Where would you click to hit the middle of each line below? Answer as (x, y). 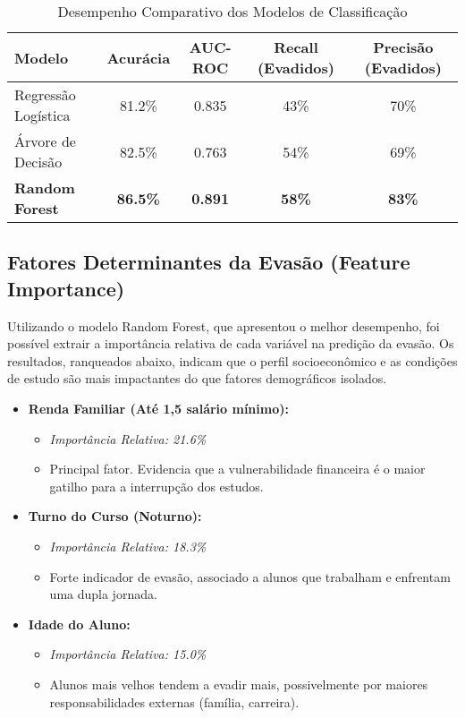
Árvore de (45, 141)
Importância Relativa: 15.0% (128, 654)
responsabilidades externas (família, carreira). (174, 701)
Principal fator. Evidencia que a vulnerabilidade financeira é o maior (237, 469)
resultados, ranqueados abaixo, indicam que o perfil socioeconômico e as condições (232, 360)
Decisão (38, 162)
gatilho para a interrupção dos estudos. (156, 486)
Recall (296, 47)
